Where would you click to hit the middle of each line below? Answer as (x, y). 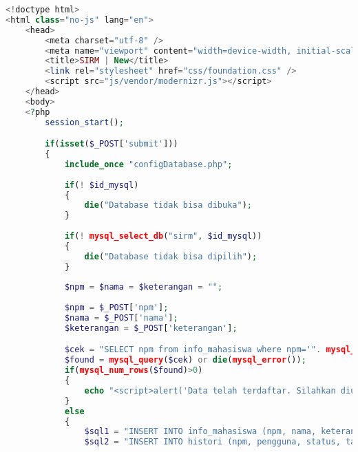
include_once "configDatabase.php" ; (148, 164)
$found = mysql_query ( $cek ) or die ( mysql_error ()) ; (185, 360)
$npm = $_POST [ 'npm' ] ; (116, 308)
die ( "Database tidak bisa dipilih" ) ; (171, 256)
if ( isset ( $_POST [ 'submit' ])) (112, 144)
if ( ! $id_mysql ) (102, 185)
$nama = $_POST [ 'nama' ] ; (121, 318)
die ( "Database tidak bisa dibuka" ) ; (168, 205)
